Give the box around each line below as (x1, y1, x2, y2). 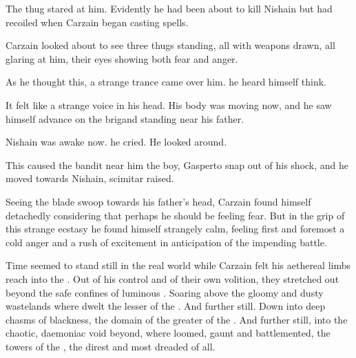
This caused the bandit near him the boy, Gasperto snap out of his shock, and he (6, 157, 349, 172)
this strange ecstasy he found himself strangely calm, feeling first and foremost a (6, 221, 345, 236)
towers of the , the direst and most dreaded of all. (6, 339, 216, 353)
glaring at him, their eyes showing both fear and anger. (6, 51, 238, 66)
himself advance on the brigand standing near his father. (6, 111, 244, 126)
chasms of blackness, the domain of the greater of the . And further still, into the (6, 312, 348, 326)
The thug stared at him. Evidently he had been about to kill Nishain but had (6, 1, 333, 15)
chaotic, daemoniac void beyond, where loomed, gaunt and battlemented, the (6, 326, 331, 340)
